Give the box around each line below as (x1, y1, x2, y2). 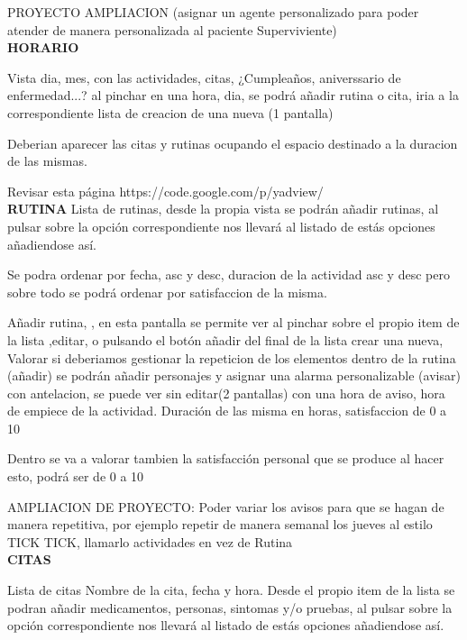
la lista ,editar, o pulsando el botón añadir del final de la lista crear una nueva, (7, 330, 444, 349)
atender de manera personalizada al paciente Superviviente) (7, 20, 337, 39)
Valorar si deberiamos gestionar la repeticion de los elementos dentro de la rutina (7, 348, 456, 367)
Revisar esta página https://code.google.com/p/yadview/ (7, 181, 324, 200)
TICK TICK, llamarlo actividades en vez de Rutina (7, 532, 293, 551)
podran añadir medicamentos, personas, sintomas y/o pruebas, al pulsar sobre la (7, 598, 453, 617)
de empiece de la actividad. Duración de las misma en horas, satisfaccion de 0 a (7, 401, 447, 420)
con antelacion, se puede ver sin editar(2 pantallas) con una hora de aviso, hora (7, 383, 445, 402)
